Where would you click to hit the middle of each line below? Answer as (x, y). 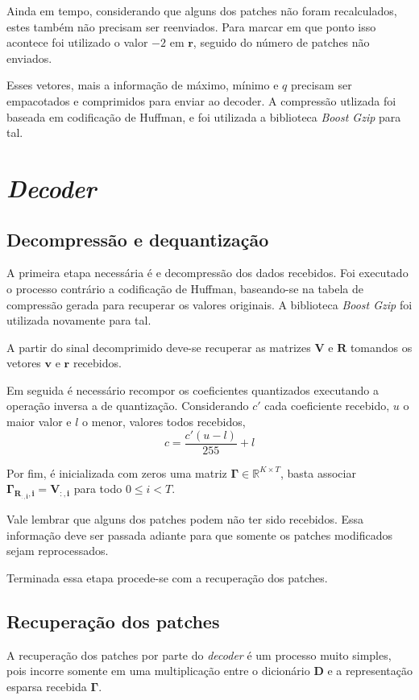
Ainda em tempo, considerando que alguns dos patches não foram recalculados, (202, 10)
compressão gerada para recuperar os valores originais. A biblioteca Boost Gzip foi (209, 304)
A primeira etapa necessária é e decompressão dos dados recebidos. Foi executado (207, 273)
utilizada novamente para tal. (79, 320)
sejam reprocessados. (58, 551)
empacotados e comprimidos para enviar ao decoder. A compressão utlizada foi (201, 100)
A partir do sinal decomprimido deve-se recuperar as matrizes (159, 347)
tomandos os (381, 347)
